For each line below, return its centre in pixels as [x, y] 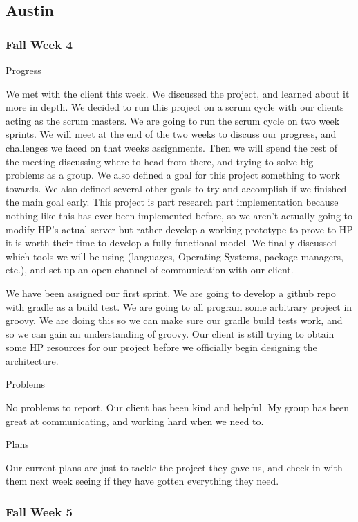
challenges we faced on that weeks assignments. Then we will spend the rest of [171, 147]
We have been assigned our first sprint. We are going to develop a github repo [171, 292]
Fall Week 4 [39, 44]
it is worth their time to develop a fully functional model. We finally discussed [171, 243]
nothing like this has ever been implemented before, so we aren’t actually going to [179, 215]
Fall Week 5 [39, 511]
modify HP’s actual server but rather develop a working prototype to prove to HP [179, 229]
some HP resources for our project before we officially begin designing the [161, 347]
